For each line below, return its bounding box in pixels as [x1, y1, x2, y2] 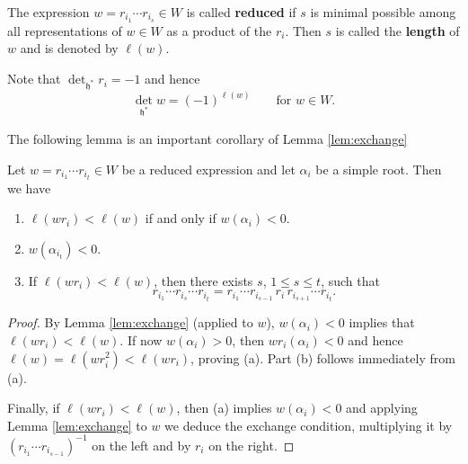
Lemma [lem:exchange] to [7, 415, 147, 434]
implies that [349, 313, 415, 332]
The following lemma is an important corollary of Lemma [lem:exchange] [7, 129, 408, 148]
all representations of [7, 21, 122, 40]
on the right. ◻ [208, 435, 295, 454]
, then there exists [154, 271, 253, 290]
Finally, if [7, 398, 60, 417]
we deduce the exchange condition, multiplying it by [164, 415, 453, 434]
